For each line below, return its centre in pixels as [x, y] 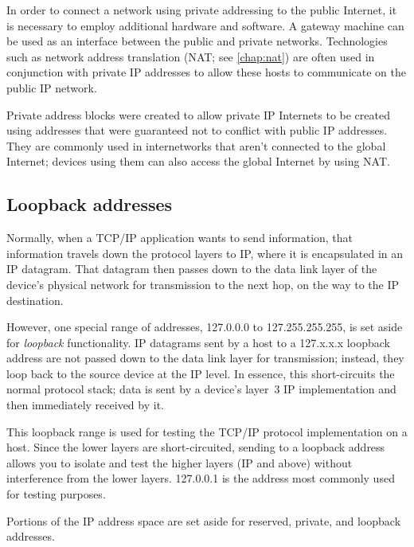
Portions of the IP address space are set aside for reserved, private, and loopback [204, 520]
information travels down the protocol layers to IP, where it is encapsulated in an [205, 253]
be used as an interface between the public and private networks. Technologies [197, 41]
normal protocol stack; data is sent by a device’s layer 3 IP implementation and [201, 389]
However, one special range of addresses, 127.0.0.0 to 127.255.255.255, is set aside [205, 327]
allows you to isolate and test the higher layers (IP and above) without [180, 462]
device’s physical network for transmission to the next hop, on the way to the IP [203, 284]
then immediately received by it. [85, 405]
